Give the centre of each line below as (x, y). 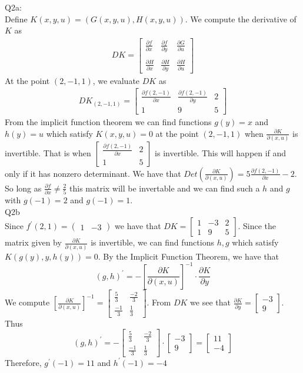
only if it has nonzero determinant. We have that (93, 173)
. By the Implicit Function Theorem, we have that (189, 256)
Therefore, (23, 362)
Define (16, 19)
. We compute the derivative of (241, 19)
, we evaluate (116, 80)
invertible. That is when (48, 152)
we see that (210, 302)
